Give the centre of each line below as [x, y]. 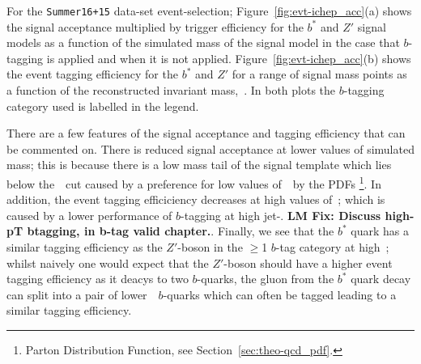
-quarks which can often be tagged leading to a [280, 294]
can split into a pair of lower [77, 294]
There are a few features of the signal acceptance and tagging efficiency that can [206, 133]
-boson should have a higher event [308, 262]
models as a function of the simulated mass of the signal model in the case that [203, 42]
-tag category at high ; [332, 247]
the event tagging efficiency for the [92, 74]
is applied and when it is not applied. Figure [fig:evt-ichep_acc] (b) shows [229, 58]
